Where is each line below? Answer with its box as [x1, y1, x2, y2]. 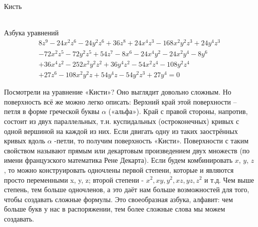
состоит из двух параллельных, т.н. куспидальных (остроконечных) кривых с [4, 116, 239, 126]
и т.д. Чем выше [204, 174, 254, 185]
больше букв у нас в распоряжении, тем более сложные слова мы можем [4, 204, 225, 214]
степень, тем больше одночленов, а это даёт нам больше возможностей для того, [4, 184, 250, 195]
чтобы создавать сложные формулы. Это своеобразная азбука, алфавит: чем [4, 194, 233, 204]
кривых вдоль [4, 135, 45, 146]
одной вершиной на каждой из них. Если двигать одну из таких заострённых [4, 125, 238, 136]
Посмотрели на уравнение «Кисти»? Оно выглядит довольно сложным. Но [4, 87, 232, 97]
